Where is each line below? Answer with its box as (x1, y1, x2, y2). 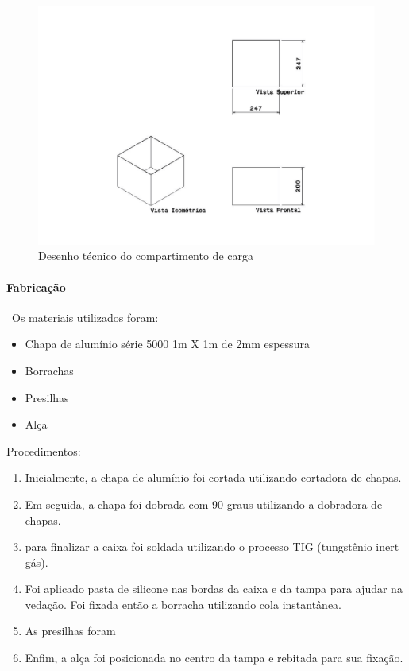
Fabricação (6, 278, 66, 295)
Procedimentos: (6, 442, 81, 459)
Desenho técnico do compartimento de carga (38, 247, 253, 264)
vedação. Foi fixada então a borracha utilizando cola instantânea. (25, 595, 342, 612)
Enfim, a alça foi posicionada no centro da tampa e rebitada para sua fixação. (25, 650, 403, 666)
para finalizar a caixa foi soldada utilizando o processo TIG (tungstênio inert (25, 538, 399, 555)
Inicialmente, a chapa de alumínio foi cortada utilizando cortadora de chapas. (25, 469, 402, 486)
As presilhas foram (25, 623, 116, 639)
